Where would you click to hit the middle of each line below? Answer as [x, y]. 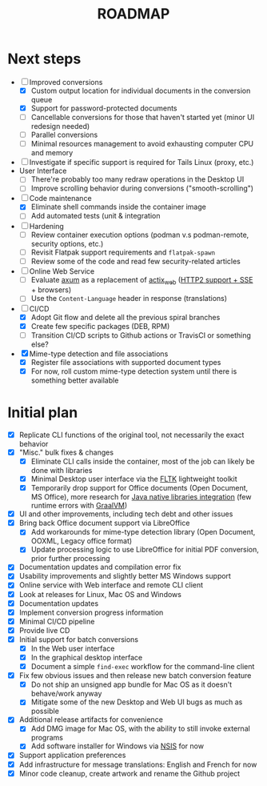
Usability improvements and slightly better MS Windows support [125, 576]
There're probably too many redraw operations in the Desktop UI [137, 179]
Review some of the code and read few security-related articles [136, 261]
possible [45, 711]
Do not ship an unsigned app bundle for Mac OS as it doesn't [132, 684]
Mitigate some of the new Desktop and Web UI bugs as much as [137, 702]
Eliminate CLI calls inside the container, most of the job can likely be [143, 461]
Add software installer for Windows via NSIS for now [118, 746]
